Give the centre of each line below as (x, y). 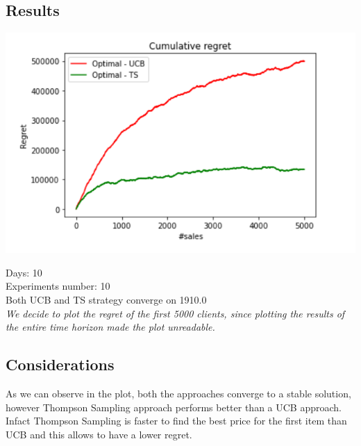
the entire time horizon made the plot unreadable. (110, 327)
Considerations (60, 364)
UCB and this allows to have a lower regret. (99, 434)
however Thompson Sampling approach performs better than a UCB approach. (174, 407)
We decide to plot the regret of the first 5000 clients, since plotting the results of (175, 313)
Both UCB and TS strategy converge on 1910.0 (106, 299)
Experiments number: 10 (58, 286)
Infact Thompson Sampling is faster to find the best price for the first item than (176, 421)
